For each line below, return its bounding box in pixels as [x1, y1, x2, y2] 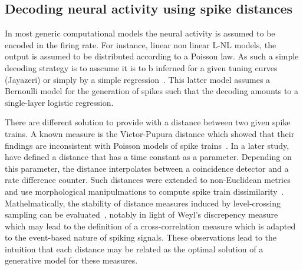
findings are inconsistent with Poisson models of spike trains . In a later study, [5, 139, 289, 151]
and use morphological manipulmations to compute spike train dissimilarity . [5, 185, 284, 197]
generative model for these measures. [5, 254, 138, 266]
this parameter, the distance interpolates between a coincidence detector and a [5, 162, 289, 174]
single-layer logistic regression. [5, 96, 114, 108]
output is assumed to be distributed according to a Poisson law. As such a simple [5, 50, 299, 62]
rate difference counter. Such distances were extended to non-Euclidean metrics [5, 174, 291, 186]
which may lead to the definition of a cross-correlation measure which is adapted [5, 219, 296, 232]
